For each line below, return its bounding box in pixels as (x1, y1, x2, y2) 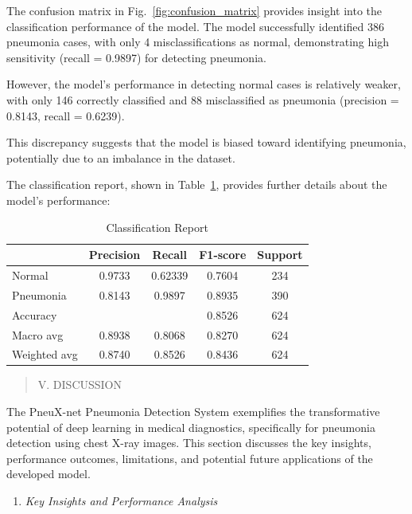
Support (257, 246, 303, 263)
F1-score (199, 246, 247, 263)
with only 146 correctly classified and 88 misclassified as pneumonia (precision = (6, 91, 399, 108)
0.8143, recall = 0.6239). (6, 107, 125, 124)
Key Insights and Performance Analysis (25, 492, 218, 508)
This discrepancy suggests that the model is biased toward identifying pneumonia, (6, 134, 406, 151)
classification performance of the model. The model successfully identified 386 (6, 18, 384, 34)
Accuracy (12, 306, 57, 323)
